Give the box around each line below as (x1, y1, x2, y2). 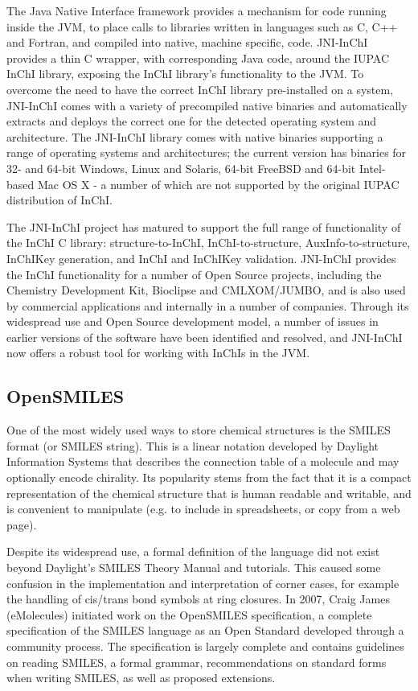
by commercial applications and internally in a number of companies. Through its (6, 297, 409, 314)
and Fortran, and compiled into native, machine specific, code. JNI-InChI (6, 34, 368, 51)
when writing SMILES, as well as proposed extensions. (6, 669, 276, 686)
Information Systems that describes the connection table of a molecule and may (6, 453, 400, 470)
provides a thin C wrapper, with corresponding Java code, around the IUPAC (6, 49, 390, 66)
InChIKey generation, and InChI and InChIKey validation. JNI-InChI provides (6, 249, 396, 266)
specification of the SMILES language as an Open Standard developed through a (6, 622, 404, 639)
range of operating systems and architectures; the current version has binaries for (6, 144, 407, 161)
